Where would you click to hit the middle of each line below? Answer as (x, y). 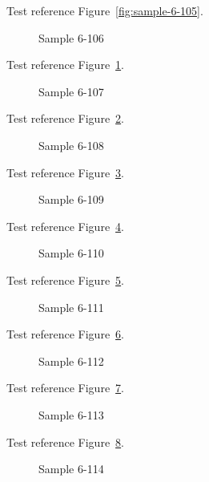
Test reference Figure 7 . (65, 388)
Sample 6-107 (71, 91)
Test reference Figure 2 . (65, 118)
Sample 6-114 (71, 469)
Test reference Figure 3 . (65, 172)
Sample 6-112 (71, 360)
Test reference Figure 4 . (65, 226)
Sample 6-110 (71, 253)
